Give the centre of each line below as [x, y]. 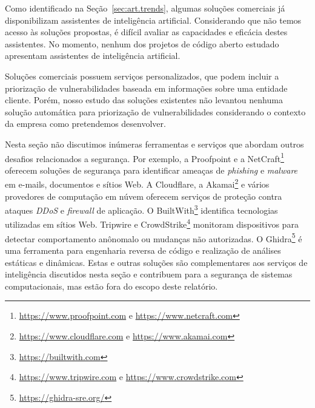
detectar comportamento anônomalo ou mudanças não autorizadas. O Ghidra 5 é [154, 237]
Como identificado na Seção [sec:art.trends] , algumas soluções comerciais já [145, 8]
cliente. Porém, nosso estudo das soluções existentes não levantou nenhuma [144, 100]
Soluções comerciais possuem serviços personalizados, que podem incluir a [142, 76]
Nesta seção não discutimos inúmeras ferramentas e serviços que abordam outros [154, 144]
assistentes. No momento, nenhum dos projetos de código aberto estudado [142, 43]
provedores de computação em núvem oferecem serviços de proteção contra [144, 196]
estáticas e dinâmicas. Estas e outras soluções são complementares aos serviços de [156, 262]
